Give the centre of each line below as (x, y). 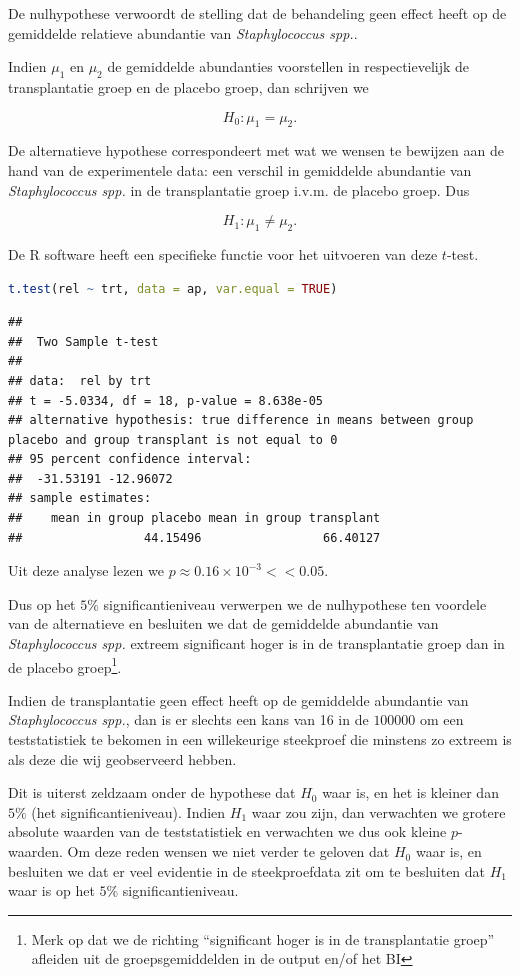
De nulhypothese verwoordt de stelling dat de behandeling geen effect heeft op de (257, 13)
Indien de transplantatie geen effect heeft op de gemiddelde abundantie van (238, 699)
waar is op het (51, 890)
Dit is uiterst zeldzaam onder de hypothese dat (152, 792)
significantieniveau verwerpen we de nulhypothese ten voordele (295, 603)
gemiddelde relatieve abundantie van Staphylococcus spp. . (183, 32)
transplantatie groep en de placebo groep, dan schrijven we (188, 86)
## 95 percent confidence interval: (130, 459)
